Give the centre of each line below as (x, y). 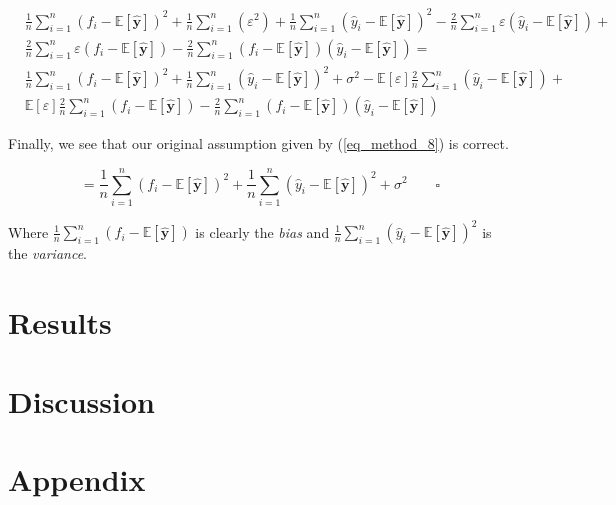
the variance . (48, 253)
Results (60, 322)
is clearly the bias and (262, 231)
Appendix (77, 478)
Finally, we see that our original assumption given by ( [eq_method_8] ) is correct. (258, 143)
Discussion (81, 400)
